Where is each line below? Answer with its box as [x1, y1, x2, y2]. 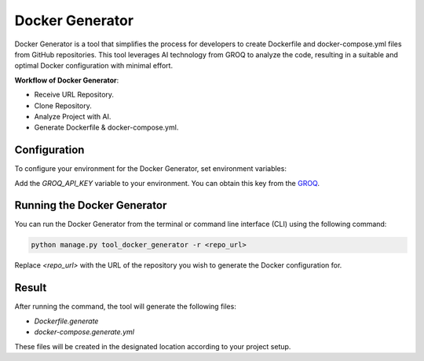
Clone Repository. [34, 100, 92, 110]
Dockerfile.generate [34, 316, 99, 326]
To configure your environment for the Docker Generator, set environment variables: [14, 164, 287, 173]
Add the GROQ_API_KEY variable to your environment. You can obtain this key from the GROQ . [14, 178, 320, 188]
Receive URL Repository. [34, 90, 114, 100]
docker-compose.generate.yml [34, 327, 135, 337]
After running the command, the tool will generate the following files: [14, 302, 237, 312]
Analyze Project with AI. [34, 111, 111, 121]
